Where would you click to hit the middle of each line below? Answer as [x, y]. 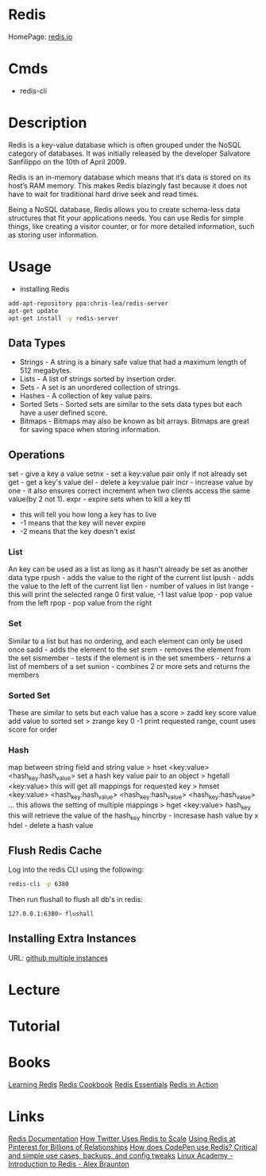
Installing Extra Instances [72, 939]
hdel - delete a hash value [51, 826]
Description [48, 123]
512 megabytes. [46, 370]
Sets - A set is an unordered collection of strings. [100, 388]
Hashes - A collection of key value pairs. [86, 396]
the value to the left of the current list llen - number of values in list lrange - [131, 586]
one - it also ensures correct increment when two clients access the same [129, 491]
